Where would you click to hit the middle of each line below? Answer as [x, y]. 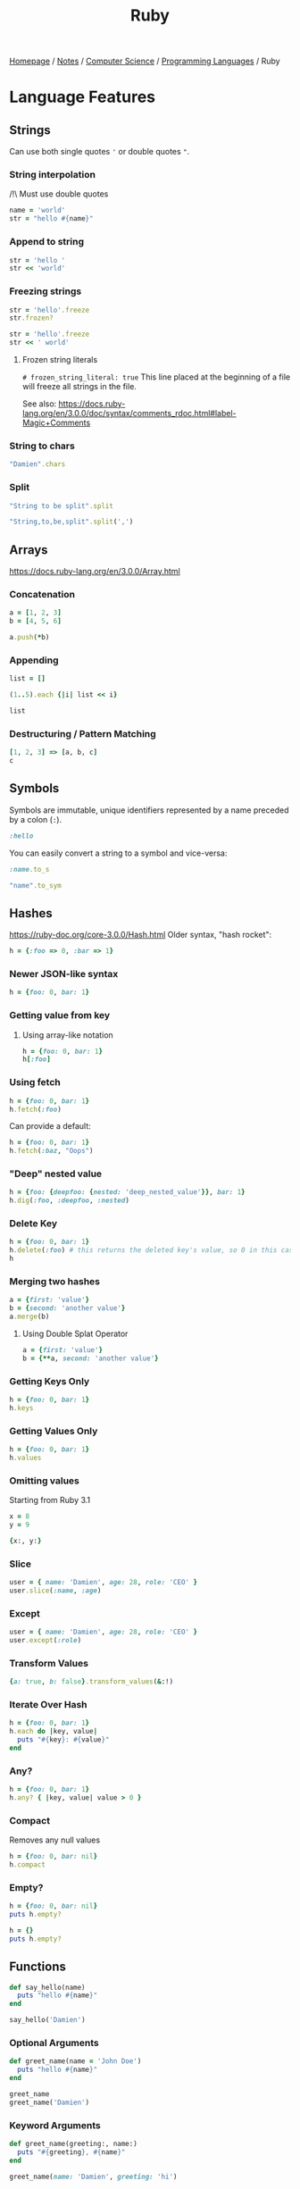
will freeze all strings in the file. [79, 387]
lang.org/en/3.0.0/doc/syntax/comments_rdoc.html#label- [129, 414]
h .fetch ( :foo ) [36, 1109]
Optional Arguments [54, 2043]
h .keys [21, 1408]
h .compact [28, 1865]
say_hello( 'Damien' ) [48, 2020]
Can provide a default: [50, 1126]
